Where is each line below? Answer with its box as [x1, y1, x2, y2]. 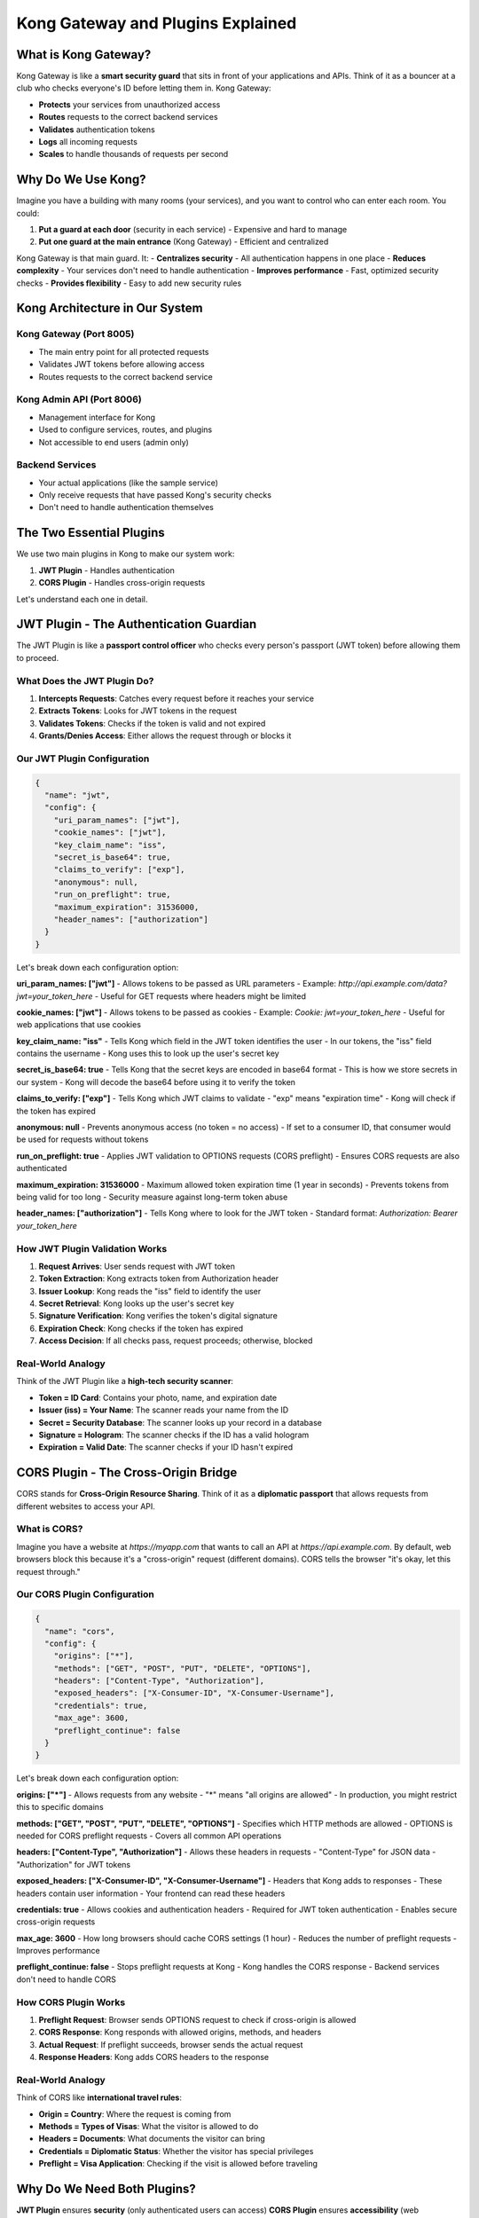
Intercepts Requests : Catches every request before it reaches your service [38, 693, 315, 704]
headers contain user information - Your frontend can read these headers [16, 1888, 286, 1899]
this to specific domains [16, 1802, 104, 1813]
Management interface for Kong [38, 412, 155, 422]
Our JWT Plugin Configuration [16, 752, 150, 765]
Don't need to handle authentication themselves [38, 502, 215, 513]
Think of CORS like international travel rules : [16, 2092, 182, 2103]
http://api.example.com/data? [338, 979, 448, 989]
